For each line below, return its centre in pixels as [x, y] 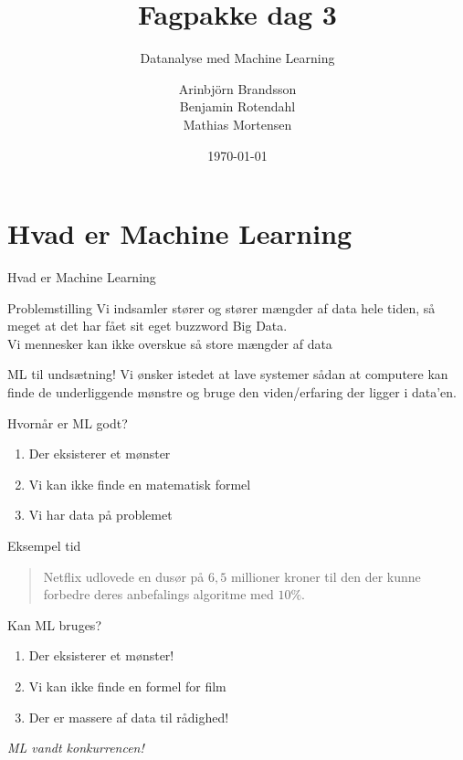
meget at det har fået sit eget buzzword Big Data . [147, 326]
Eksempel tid [44, 545]
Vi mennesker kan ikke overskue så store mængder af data [170, 343]
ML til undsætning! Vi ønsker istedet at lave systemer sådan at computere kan [228, 374]
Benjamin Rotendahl [237, 106]
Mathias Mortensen [237, 124]
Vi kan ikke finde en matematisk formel [140, 484]
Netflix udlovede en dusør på [124, 576]
